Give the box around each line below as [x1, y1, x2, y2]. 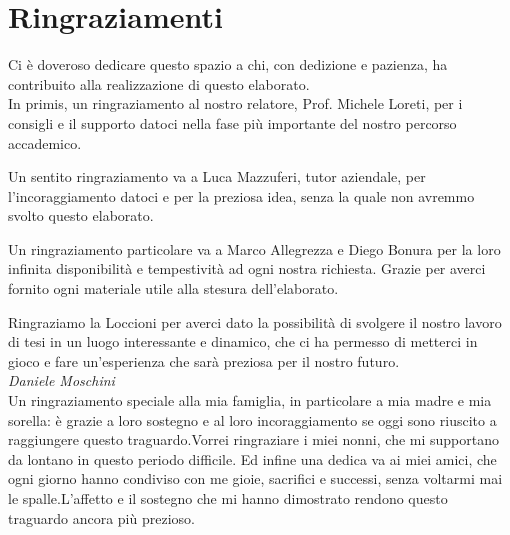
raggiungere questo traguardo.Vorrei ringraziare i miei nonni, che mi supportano [8, 429, 499, 450]
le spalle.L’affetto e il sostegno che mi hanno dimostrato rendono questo [8, 488, 448, 508]
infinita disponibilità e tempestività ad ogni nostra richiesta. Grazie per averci [8, 258, 486, 279]
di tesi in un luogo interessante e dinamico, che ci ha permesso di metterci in [8, 331, 478, 352]
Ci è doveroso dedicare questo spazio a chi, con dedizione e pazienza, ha [8, 54, 448, 75]
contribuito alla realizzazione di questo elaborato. [8, 73, 310, 94]
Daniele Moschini [8, 370, 115, 391]
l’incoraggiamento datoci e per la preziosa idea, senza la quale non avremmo [8, 185, 475, 206]
